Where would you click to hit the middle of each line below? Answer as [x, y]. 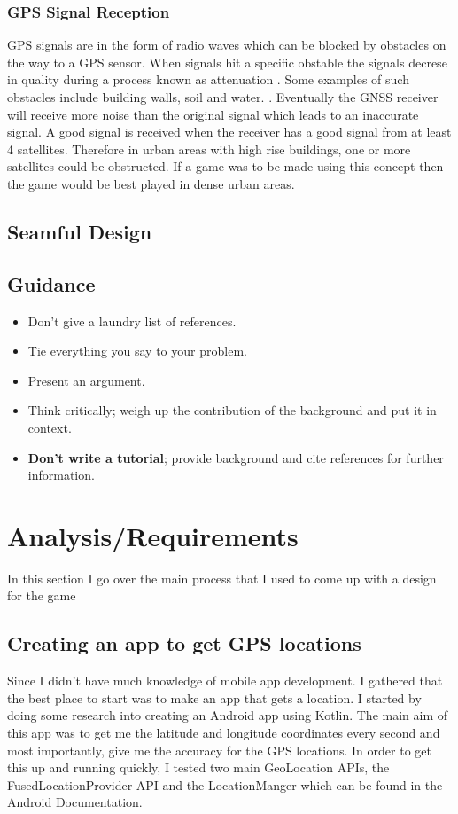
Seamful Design [80, 231]
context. [50, 427]
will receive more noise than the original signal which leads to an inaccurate [213, 114]
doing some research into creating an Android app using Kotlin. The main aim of [228, 715]
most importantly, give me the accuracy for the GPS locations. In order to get [219, 750]
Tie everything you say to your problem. [137, 351]
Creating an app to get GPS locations [184, 643]
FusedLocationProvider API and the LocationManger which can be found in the [225, 784]
